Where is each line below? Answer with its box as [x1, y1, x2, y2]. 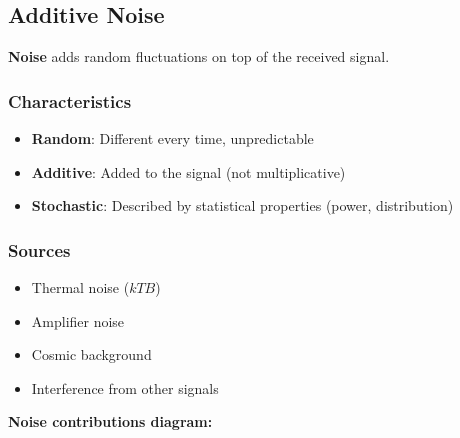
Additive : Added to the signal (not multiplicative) [31, 161, 346, 182]
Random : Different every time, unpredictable [31, 128, 314, 149]
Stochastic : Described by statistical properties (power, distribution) [31, 195, 454, 216]
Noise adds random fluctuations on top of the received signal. [8, 46, 390, 67]
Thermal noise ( [31, 277, 130, 298]
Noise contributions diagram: [8, 411, 213, 432]
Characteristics [8, 88, 132, 113]
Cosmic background [31, 344, 152, 365]
